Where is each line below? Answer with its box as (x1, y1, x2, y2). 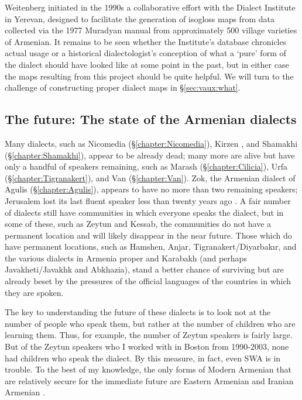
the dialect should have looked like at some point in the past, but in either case (5, 58, 289, 70)
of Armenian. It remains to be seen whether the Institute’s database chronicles (5, 35, 287, 47)
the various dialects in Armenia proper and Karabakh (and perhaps (5, 251, 247, 264)
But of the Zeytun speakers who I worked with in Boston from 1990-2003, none (5, 340, 289, 353)
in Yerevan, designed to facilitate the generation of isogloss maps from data (5, 12, 274, 25)
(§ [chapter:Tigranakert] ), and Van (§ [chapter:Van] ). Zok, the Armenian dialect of (5, 171, 296, 184)
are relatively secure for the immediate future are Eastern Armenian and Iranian (5, 374, 294, 387)
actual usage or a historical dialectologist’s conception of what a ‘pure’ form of (5, 47, 286, 59)
